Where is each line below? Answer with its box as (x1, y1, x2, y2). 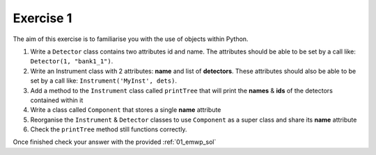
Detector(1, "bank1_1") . (30, 57, 113, 65)
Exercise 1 (13, 10, 72, 26)
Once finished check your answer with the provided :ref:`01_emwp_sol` (13, 138, 217, 146)
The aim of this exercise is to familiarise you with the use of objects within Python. (13, 35, 249, 43)
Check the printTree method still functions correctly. (30, 125, 187, 133)
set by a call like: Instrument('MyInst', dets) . (30, 76, 178, 85)
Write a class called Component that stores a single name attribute (30, 106, 221, 114)
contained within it (30, 96, 84, 104)
